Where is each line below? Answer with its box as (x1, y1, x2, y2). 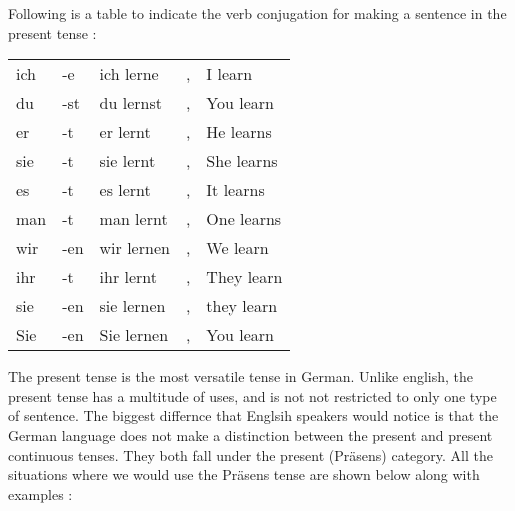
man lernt (99, 207, 168, 231)
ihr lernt (99, 265, 158, 289)
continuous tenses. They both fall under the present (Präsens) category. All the (8, 444, 493, 465)
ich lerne (99, 62, 159, 86)
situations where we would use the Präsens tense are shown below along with (8, 464, 480, 485)
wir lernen (99, 236, 170, 260)
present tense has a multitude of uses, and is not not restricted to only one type (8, 385, 497, 406)
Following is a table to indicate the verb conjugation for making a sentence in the (8, 3, 507, 23)
